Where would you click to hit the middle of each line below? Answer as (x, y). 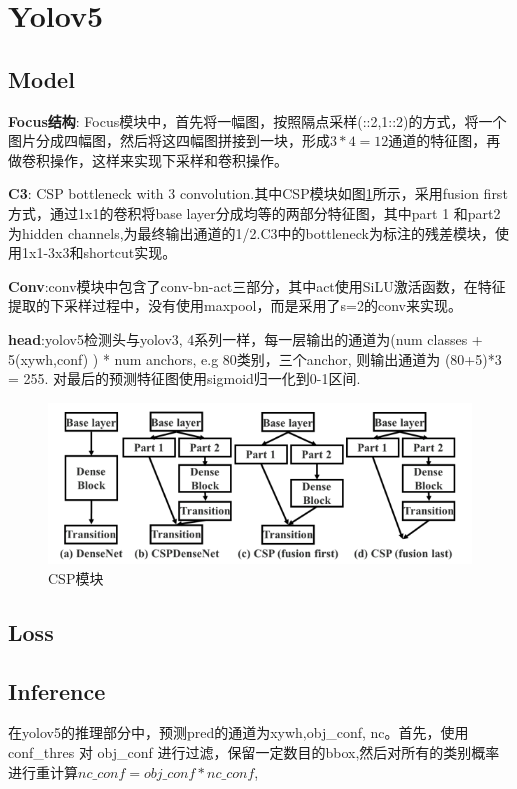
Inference (57, 690)
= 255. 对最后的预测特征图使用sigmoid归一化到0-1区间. (184, 378)
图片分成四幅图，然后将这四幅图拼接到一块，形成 (169, 140)
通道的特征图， (437, 140)
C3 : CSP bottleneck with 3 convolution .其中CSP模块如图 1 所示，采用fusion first (258, 193)
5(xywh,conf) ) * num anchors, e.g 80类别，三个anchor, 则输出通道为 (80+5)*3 (255, 358)
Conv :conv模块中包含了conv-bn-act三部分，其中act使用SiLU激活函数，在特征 (257, 285)
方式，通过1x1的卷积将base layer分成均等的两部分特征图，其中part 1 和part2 (254, 212)
